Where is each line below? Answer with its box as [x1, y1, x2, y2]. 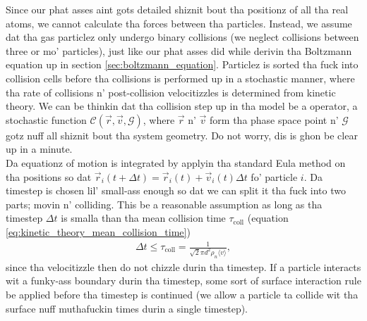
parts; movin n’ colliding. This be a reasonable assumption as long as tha [6, 196, 323, 211]
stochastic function [6, 112, 87, 127]
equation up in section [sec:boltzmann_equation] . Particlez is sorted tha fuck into [6, 57, 359, 72]
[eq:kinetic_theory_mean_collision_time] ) [6, 224, 191, 239]
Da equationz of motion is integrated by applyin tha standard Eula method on [6, 155, 346, 170]
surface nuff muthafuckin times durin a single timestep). [6, 301, 248, 315]
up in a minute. [6, 141, 73, 156]
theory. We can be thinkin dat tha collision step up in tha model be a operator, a [6, 99, 358, 113]
